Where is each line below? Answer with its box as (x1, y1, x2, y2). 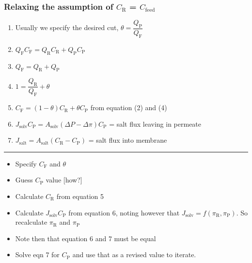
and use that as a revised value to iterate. (72, 249, 196, 260)
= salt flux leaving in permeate (109, 118, 202, 129)
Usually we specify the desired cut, (15, 22, 119, 33)
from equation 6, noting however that (68, 207, 180, 217)
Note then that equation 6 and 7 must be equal (15, 233, 156, 243)
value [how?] (46, 175, 82, 185)
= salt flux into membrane (88, 135, 167, 145)
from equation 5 (56, 191, 104, 201)
